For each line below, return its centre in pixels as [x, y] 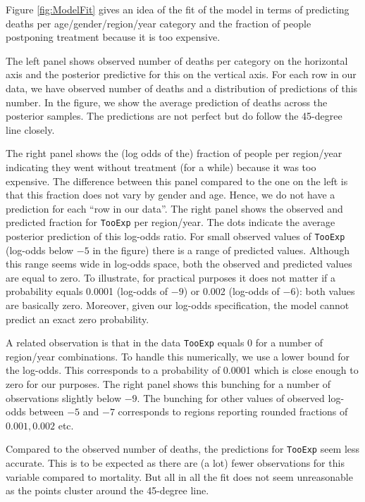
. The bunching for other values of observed [231, 397]
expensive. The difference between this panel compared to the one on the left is [177, 181]
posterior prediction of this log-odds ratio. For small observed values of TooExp [175, 236]
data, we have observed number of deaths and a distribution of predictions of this [182, 88]
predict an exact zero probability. [78, 319]
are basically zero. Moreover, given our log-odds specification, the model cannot [178, 305]
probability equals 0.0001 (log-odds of [87, 291]
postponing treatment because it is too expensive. [113, 37]
